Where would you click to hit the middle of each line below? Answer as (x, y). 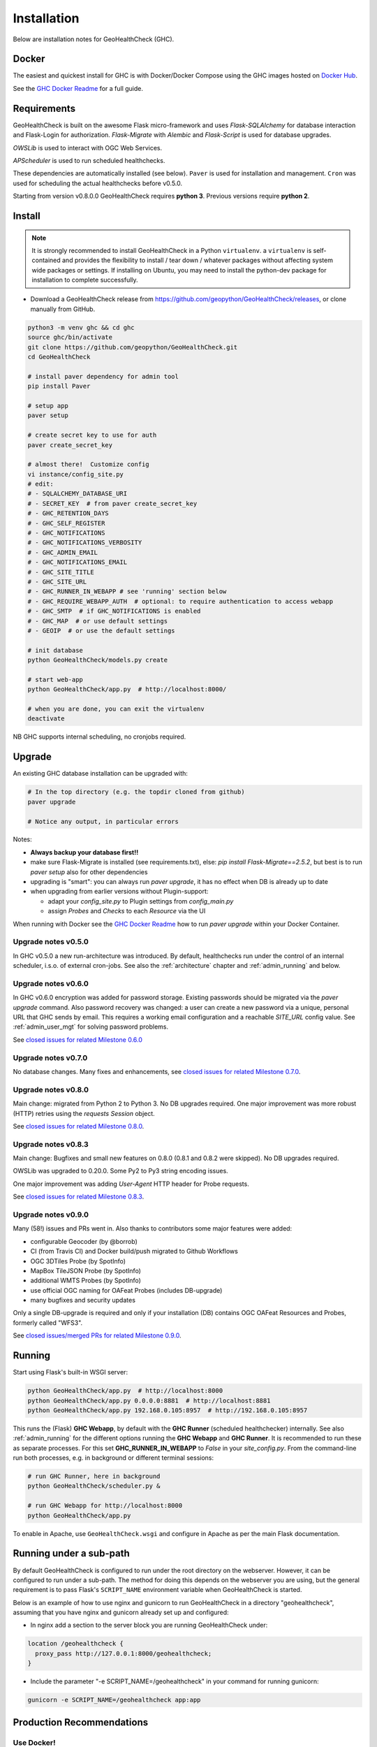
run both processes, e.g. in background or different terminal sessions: (113, 1458)
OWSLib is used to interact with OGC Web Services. (88, 147)
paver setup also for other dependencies (89, 872)
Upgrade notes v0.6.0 (51, 983)
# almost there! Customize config (88, 464)
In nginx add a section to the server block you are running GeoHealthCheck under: (149, 1625)
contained (46, 260)
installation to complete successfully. (85, 280)
